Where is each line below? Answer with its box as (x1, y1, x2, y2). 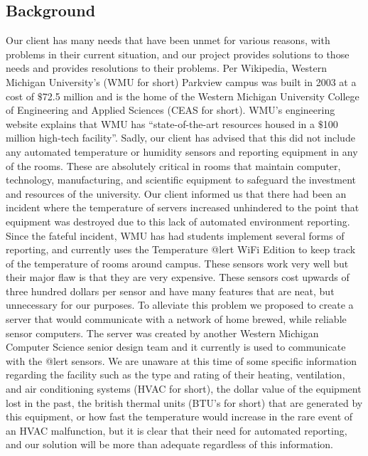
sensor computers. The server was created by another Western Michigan (6, 325, 319, 340)
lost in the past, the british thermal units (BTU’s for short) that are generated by (6, 395, 363, 410)
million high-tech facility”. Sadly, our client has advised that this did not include (6, 130, 355, 145)
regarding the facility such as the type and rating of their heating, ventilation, (6, 367, 345, 382)
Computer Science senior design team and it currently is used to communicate (6, 339, 346, 354)
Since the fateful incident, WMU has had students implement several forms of (6, 228, 345, 243)
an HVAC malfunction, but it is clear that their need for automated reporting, (6, 423, 347, 438)
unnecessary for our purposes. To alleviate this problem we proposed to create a (6, 297, 354, 312)
